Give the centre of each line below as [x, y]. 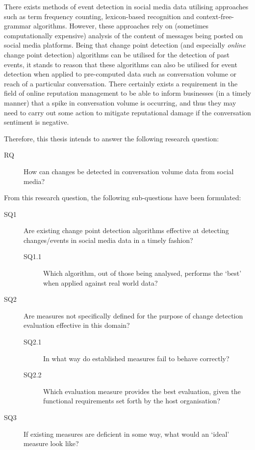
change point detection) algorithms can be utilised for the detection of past [117, 54]
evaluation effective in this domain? [77, 325]
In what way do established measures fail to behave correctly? [136, 358]
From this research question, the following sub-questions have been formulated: [123, 198]
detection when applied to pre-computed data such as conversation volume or [120, 74]
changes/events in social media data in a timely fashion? [108, 240]
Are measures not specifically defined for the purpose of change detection [133, 315]
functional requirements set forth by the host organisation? [132, 401]
